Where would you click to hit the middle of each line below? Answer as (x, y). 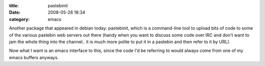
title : (14, 6)
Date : (15, 13)
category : (19, 19)
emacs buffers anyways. (34, 57)
